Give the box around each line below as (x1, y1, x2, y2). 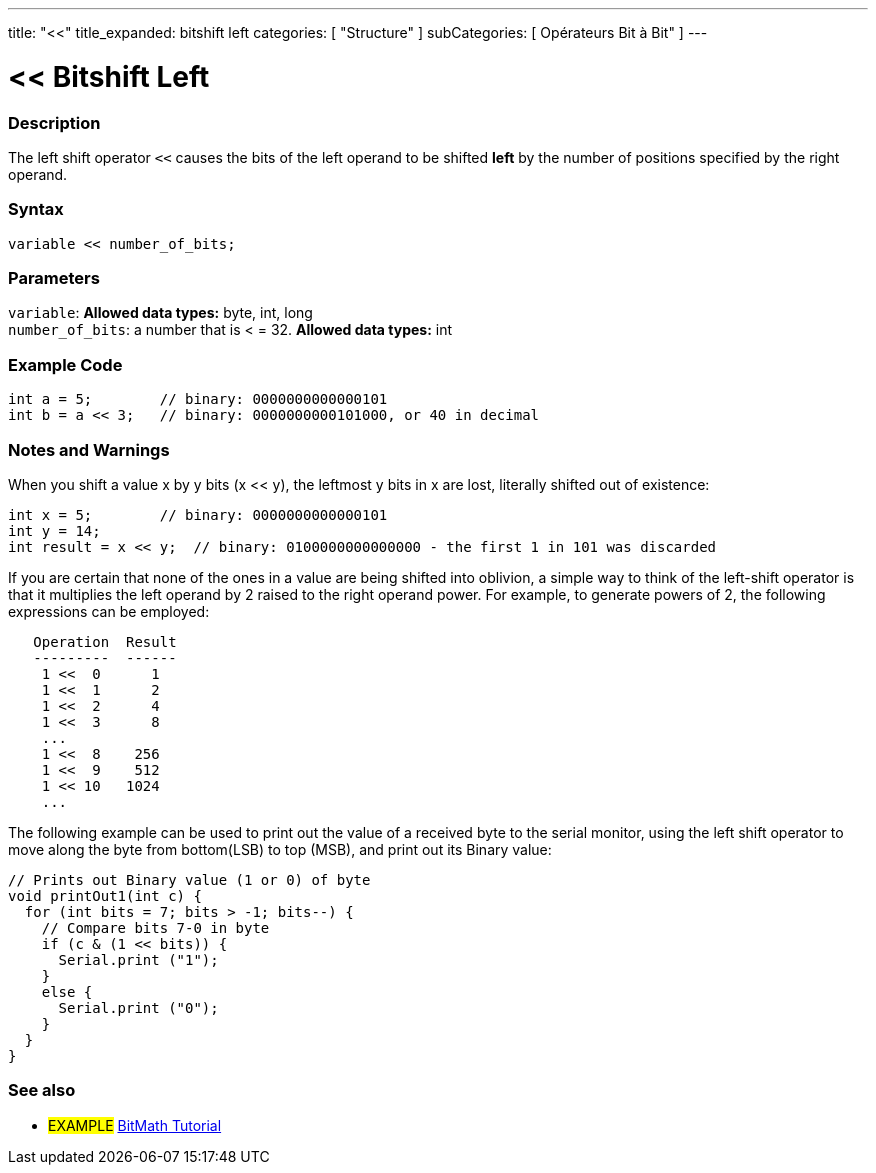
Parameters (8, 268, 100, 288)
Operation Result (33, 633, 177, 650)
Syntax (8, 199, 64, 220)
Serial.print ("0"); (58, 999, 219, 1016)
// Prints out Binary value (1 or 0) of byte (8, 871, 371, 888)
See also (8, 1080, 76, 1101)
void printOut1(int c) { (8, 887, 202, 904)
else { (41, 983, 93, 1000)
